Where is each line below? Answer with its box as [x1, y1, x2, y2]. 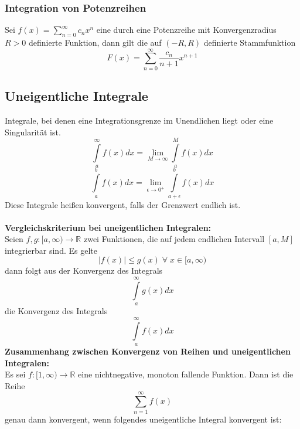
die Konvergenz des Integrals [5, 305, 108, 317]
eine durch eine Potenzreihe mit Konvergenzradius [96, 23, 277, 36]
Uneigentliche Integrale [5, 87, 148, 105]
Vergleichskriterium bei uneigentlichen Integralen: [5, 221, 212, 233]
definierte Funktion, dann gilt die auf [28, 36, 162, 49]
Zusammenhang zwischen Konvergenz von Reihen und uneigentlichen [5, 345, 291, 357]
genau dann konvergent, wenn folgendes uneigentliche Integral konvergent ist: [5, 413, 282, 425]
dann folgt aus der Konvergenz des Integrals [5, 264, 163, 277]
